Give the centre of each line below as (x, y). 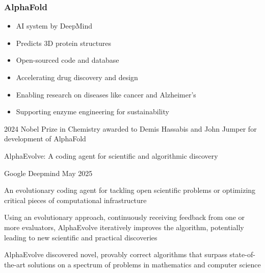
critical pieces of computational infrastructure (75, 200)
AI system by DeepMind (54, 26)
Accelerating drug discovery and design (77, 77)
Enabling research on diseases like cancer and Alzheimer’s (106, 94)
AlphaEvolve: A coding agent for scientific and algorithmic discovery (111, 155)
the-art (15, 264)
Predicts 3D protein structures (64, 43)
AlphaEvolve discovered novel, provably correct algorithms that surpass (116, 254)
